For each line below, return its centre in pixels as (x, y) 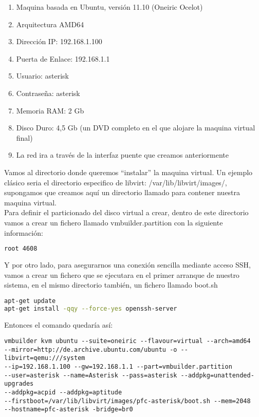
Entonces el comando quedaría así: (59, 324)
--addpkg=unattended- (217, 375)
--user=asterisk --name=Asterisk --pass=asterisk (91, 375)
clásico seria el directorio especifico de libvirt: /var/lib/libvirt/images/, (116, 182)
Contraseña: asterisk (48, 93)
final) (24, 137)
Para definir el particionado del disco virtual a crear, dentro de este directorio (126, 212)
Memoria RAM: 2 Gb (50, 110)
